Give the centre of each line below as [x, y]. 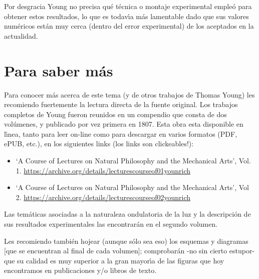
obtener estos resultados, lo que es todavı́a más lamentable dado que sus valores [126, 16]
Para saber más [59, 70]
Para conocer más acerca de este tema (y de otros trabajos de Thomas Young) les [129, 94]
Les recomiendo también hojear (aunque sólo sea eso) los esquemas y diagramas [126, 241]
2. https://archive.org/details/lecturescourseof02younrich [103, 197]
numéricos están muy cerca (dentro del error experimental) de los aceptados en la [129, 26]
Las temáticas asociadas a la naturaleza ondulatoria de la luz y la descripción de [127, 214]
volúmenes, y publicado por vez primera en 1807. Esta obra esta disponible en [124, 124]
